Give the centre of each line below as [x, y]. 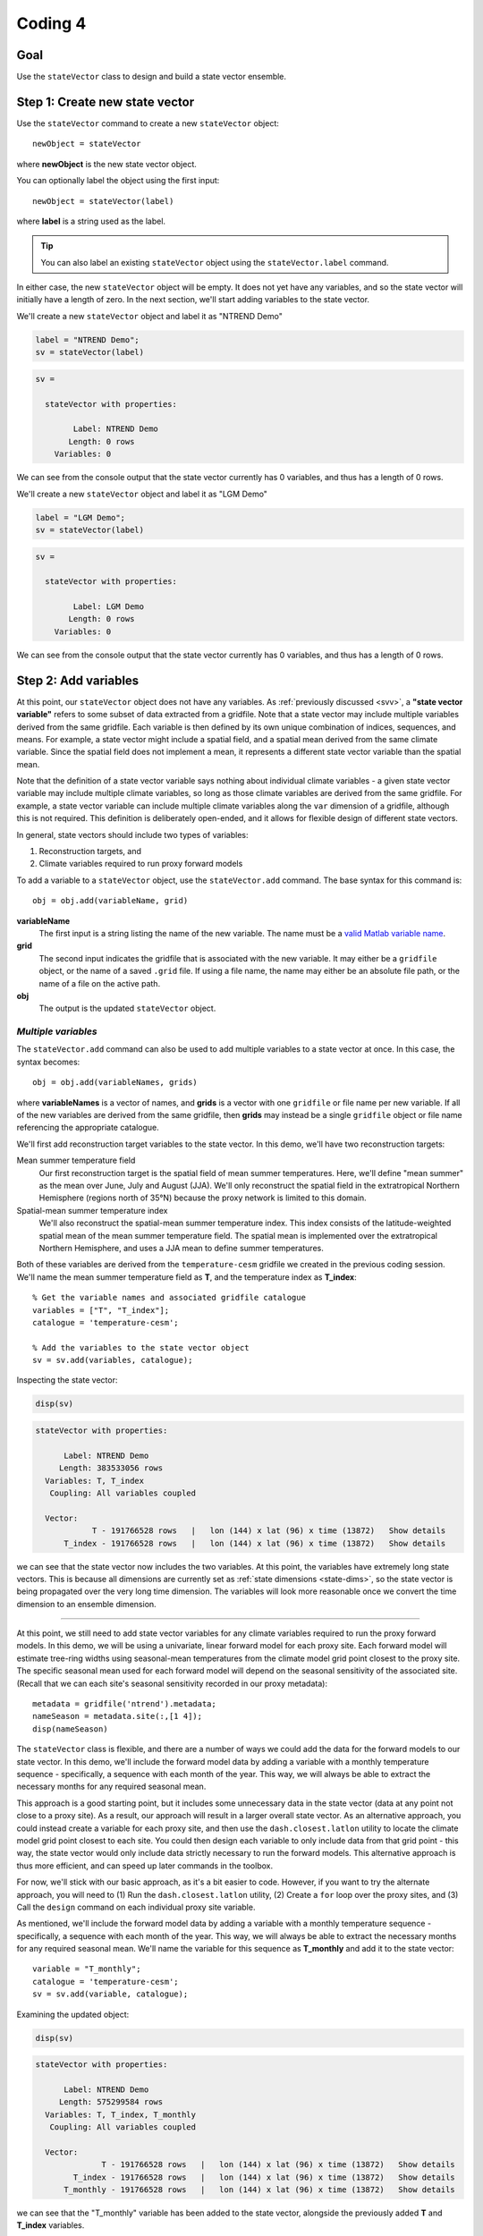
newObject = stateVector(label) [103, 201]
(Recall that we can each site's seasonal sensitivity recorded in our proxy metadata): [172, 1683]
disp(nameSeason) [70, 1729]
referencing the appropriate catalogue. [88, 1128]
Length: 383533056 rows [111, 1468]
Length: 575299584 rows [111, 2102]
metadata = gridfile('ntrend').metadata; [124, 1704]
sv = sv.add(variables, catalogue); [113, 1360]
